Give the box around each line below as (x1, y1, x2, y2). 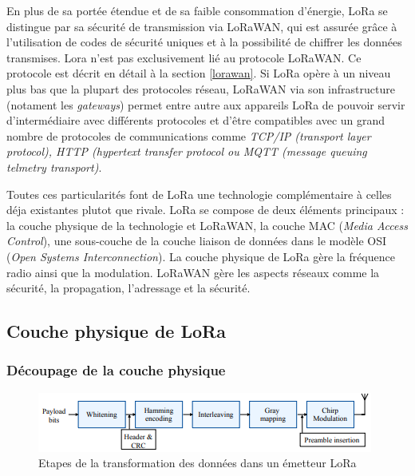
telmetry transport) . (6, 158, 102, 175)
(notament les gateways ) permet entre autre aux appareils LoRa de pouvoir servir (6, 96, 405, 113)
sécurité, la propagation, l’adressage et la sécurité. (6, 280, 251, 296)
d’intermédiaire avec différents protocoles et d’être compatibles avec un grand (6, 112, 385, 129)
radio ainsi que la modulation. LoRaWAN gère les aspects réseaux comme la (6, 264, 380, 280)
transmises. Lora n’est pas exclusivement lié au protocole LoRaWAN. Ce (6, 49, 362, 65)
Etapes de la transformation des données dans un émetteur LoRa (38, 454, 357, 471)
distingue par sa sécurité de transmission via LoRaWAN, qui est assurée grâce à (6, 18, 397, 34)
